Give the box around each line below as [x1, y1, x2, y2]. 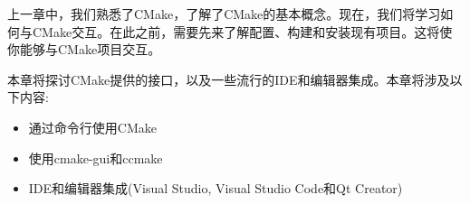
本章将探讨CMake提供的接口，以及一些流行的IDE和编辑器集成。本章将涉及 [7, 70, 450, 88]
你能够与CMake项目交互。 [7, 40, 161, 59]
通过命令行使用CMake [28, 117, 157, 136]
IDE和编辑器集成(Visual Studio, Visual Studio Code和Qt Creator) [28, 179, 403, 198]
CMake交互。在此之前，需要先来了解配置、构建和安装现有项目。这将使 [32, 22, 453, 41]
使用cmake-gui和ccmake [28, 148, 163, 167]
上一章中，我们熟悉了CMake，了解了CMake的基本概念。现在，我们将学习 [7, 5, 441, 23]
